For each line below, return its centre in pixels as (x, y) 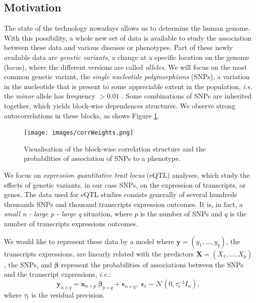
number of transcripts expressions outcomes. (71, 223)
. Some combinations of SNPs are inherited (186, 96)
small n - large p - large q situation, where (68, 214)
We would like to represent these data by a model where (89, 241)
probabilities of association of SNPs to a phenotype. (102, 158)
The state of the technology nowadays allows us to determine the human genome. (127, 28)
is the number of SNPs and (181, 214)
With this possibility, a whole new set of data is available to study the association (128, 37)
